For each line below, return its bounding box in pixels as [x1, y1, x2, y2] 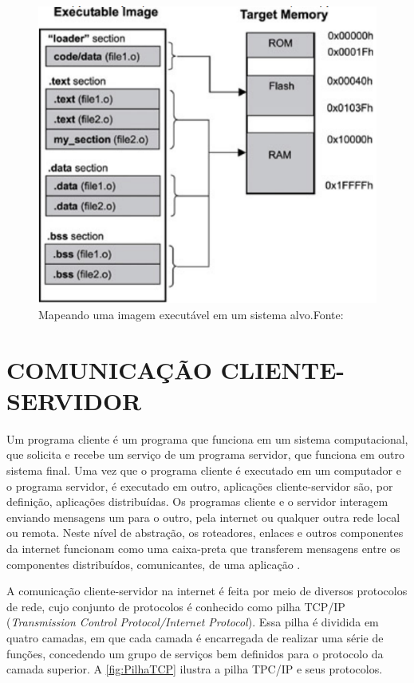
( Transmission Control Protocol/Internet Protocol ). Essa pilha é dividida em [6, 614, 379, 630]
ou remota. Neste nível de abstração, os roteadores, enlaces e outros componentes [6, 524, 404, 541]
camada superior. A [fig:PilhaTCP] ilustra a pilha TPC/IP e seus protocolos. [6, 661, 383, 677]
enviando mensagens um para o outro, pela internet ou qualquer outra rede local [6, 508, 400, 525]
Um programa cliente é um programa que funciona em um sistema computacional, [6, 430, 408, 447]
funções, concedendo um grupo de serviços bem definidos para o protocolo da [6, 645, 384, 661]
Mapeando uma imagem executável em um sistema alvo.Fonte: [38, 306, 344, 322]
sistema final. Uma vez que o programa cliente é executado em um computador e [6, 461, 401, 478]
